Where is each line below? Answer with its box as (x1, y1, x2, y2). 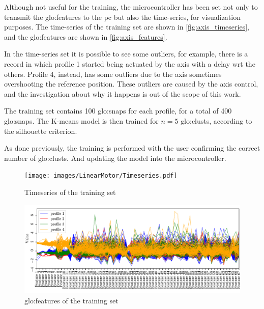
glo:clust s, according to (181, 115, 252, 126)
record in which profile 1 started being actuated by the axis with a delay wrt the (4, 58, 255, 69)
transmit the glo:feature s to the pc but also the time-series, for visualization (4, 11, 241, 22)
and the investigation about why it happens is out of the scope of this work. (4, 88, 241, 99)
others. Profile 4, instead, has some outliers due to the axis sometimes (4, 68, 222, 79)
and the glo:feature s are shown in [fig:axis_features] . (4, 31, 167, 42)
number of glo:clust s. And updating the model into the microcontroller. (4, 152, 226, 163)
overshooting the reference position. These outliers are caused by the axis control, (4, 78, 258, 89)
